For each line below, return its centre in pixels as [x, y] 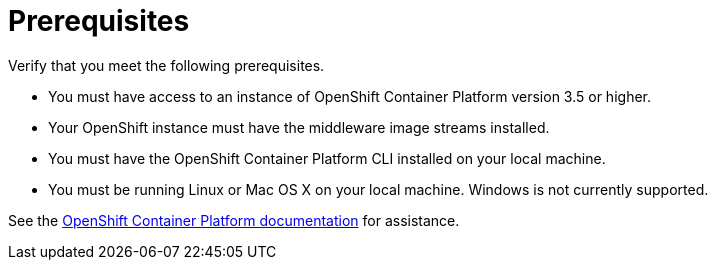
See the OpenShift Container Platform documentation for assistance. [234, 220]
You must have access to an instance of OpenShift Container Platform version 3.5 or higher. [349, 96]
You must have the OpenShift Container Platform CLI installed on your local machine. [327, 158]
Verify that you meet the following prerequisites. [166, 65]
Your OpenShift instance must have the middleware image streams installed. [299, 127]
